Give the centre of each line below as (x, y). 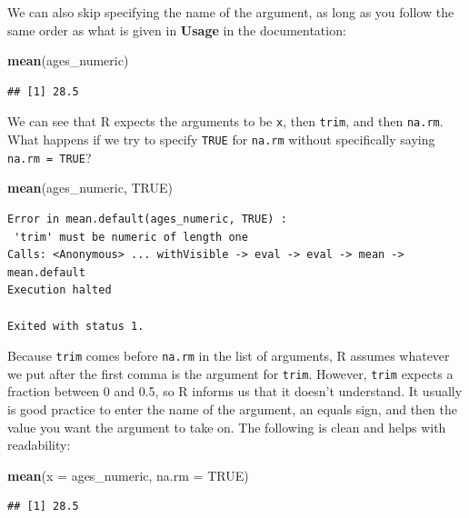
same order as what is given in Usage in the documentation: (177, 30)
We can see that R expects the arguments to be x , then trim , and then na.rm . (225, 121)
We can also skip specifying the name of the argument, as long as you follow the (231, 12)
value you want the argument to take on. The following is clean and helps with (227, 427)
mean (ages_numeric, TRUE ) (90, 188)
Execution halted (60, 290)
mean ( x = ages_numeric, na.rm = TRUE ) (128, 475)
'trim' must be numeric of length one (131, 237)
